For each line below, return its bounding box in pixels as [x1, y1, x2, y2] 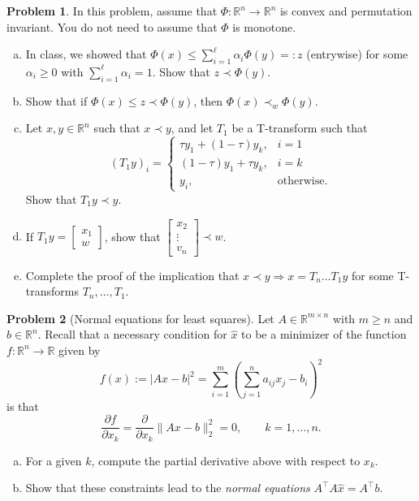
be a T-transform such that [231, 119, 368, 136]
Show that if [25, 92, 88, 109]
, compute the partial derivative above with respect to [91, 451, 361, 469]
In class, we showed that [25, 45, 147, 63]
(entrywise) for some [306, 45, 408, 63]
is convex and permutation [279, 2, 413, 19]
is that [6, 397, 39, 414]
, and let [171, 119, 214, 136]
